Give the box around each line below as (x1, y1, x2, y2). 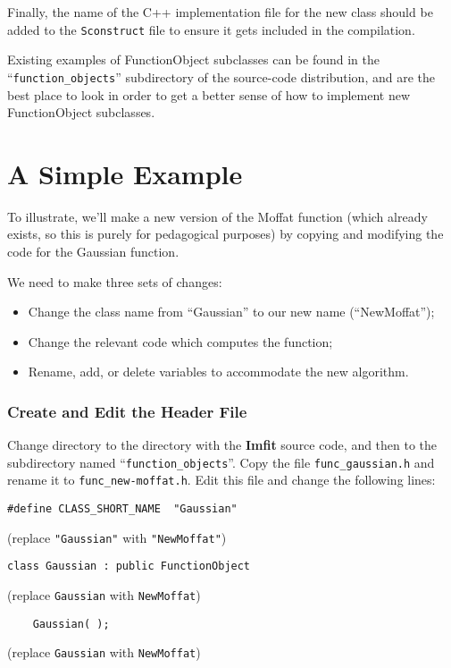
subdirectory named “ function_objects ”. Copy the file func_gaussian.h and (7, 452, 435, 471)
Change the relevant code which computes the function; (28, 332, 333, 351)
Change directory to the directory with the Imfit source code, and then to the (7, 435, 438, 454)
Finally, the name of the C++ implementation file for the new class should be (7, 3, 433, 21)
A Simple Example (7, 155, 243, 191)
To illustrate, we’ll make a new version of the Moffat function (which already (7, 207, 428, 225)
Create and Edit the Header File (7, 400, 247, 422)
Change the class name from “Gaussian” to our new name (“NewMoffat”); (28, 302, 435, 321)
